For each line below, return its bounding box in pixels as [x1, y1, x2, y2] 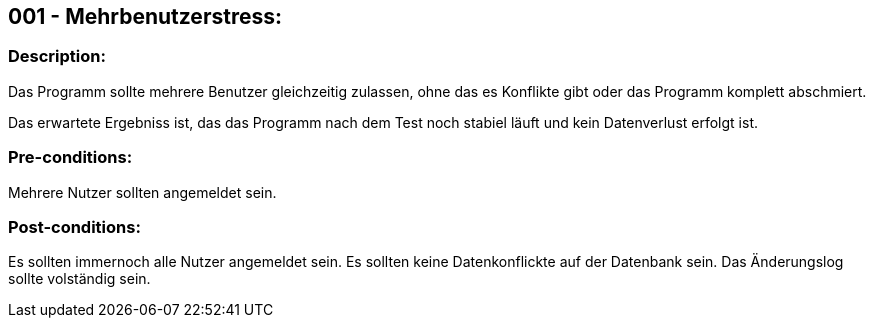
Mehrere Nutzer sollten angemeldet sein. [8, 183, 277, 201]
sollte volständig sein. [8, 270, 151, 288]
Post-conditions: [8, 216, 141, 237]
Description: [8, 46, 106, 67]
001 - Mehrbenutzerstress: [8, 4, 282, 29]
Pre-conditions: [8, 147, 133, 168]
